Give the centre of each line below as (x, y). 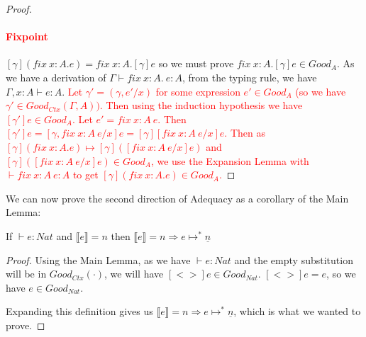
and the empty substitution (294, 259)
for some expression (198, 91)
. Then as (245, 133)
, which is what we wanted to (297, 311)
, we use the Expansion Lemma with (230, 160)
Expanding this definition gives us (79, 311)
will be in (26, 274)
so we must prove (196, 63)
